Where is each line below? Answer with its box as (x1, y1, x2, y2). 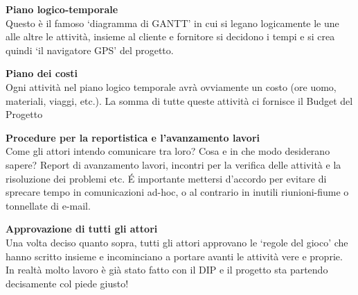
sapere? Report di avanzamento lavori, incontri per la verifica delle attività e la (6, 157, 341, 171)
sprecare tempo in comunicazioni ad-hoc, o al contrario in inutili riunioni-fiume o (6, 185, 349, 199)
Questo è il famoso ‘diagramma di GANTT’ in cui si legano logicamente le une (6, 15, 339, 30)
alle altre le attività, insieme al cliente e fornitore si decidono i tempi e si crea (6, 29, 335, 44)
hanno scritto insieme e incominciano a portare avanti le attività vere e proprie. (6, 248, 343, 263)
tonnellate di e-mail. (6, 198, 91, 212)
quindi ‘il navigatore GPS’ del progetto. (6, 42, 174, 57)
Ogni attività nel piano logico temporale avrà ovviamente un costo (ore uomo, (6, 79, 337, 94)
